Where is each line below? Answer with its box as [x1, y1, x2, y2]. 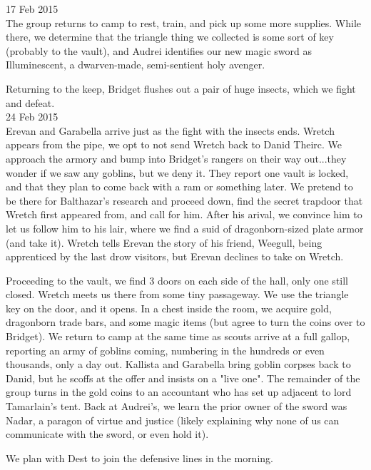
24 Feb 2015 [6, 109, 59, 124]
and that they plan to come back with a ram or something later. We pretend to [6, 179, 353, 194]
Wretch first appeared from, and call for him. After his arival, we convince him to [6, 207, 362, 222]
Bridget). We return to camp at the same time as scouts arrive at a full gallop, [6, 329, 350, 344]
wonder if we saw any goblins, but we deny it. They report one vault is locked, [6, 165, 349, 180]
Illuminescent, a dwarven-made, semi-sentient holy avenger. [6, 57, 265, 72]
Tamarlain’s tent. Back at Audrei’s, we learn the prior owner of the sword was [6, 399, 347, 414]
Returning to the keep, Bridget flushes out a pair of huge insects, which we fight [6, 81, 356, 96]
